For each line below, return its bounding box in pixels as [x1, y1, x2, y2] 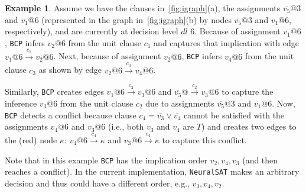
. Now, [272, 96, 295, 109]
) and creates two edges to [201, 120, 297, 133]
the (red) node [5, 134, 57, 146]
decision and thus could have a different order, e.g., [5, 176, 190, 189]
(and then [242, 153, 278, 166]
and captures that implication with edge [154, 36, 300, 49]
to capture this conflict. [162, 134, 247, 146]
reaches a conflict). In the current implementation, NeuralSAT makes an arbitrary [5, 165, 300, 178]
